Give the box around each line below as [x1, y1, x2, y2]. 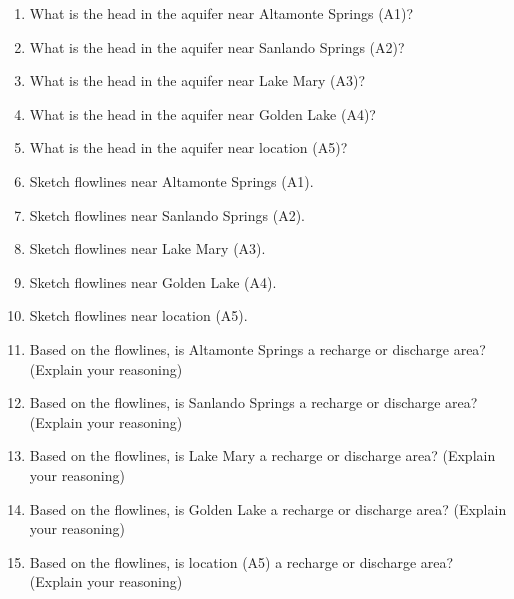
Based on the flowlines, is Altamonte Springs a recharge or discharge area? [29, 338, 486, 359]
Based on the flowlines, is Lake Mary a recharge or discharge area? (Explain [29, 445, 496, 466]
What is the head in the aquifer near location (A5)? [29, 137, 348, 158]
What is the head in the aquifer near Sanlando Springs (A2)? [29, 36, 405, 57]
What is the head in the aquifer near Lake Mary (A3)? [29, 70, 366, 91]
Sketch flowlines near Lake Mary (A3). [29, 238, 266, 259]
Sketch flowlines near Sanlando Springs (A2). [29, 204, 306, 225]
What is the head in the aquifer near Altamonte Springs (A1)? [29, 3, 414, 23]
